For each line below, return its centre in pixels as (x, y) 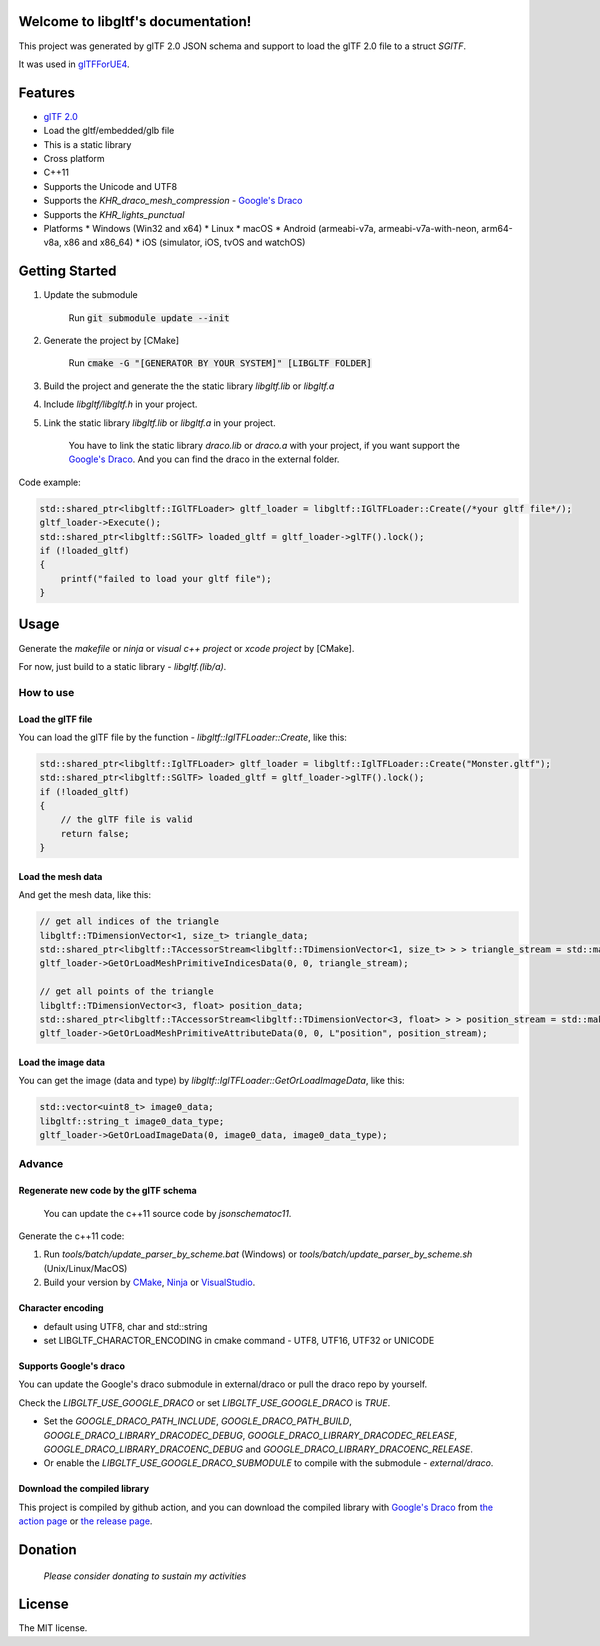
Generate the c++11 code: (71, 1236)
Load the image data (61, 1062)
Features (46, 92)
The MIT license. (53, 1628)
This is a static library (87, 144)
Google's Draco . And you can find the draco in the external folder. (204, 459)
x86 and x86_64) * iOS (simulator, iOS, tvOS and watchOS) (184, 242)
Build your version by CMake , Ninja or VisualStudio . (149, 1282)
